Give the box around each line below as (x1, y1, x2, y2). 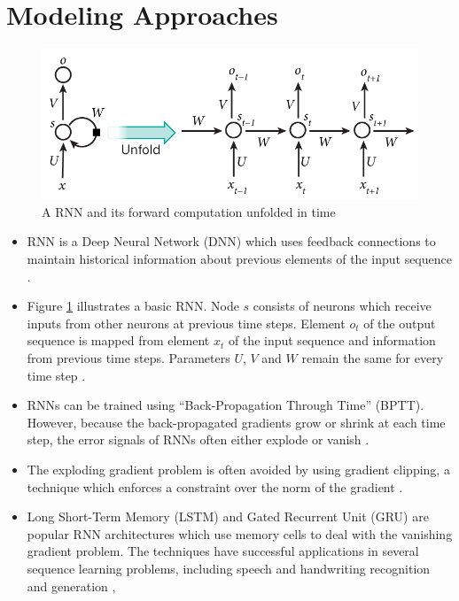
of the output (363, 313, 436, 332)
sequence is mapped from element (27, 331, 210, 350)
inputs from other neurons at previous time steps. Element (27, 313, 346, 332)
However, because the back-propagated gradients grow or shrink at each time (27, 412, 446, 431)
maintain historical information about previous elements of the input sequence (27, 250, 452, 268)
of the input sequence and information (228, 331, 436, 350)
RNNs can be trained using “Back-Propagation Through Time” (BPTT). (27, 396, 424, 414)
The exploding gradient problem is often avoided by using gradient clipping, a (27, 459, 450, 478)
